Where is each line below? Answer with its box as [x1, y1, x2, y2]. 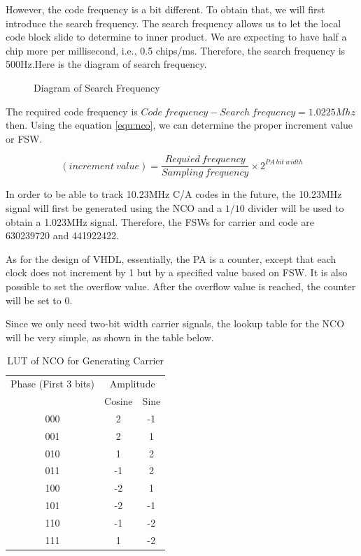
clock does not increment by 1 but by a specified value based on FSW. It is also [6, 265, 348, 280]
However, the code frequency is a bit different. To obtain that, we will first [6, 2, 325, 16]
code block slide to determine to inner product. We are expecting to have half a [6, 29, 347, 44]
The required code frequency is [6, 104, 138, 118]
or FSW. [6, 131, 43, 145]
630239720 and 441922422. [6, 228, 119, 243]
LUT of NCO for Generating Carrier [7, 353, 164, 368]
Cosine [104, 394, 133, 408]
